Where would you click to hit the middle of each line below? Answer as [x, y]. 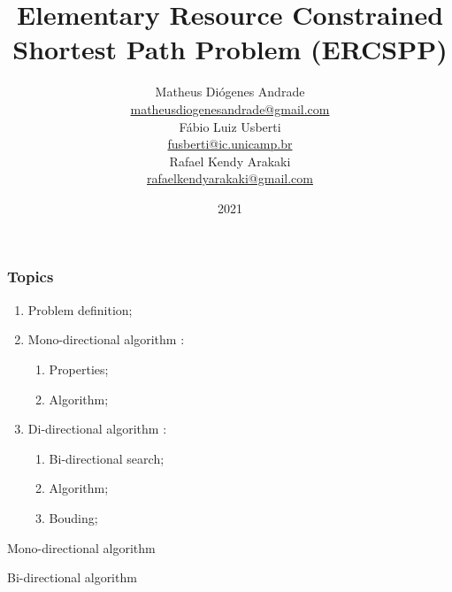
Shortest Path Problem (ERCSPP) [230, 49]
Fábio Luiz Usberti [230, 126]
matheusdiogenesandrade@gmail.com [230, 108]
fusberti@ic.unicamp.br [230, 144]
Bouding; [73, 517]
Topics [31, 277]
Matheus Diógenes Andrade [230, 92]
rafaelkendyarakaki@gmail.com [230, 178]
